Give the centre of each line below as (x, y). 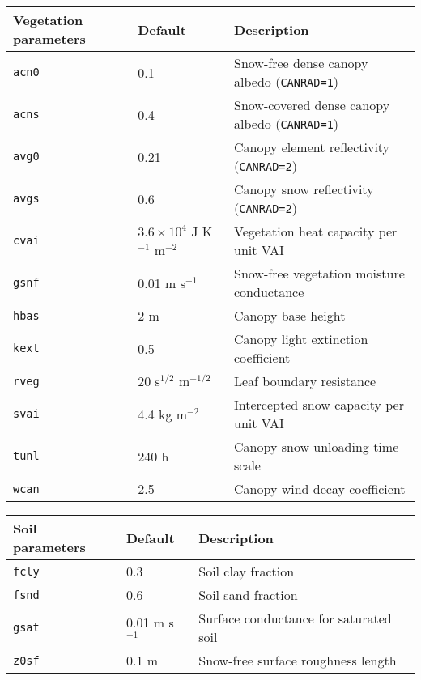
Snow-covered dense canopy (312, 105)
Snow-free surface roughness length (298, 660)
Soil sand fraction (248, 595)
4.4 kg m (163, 414)
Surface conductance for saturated (295, 618)
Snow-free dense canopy (301, 63)
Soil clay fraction (247, 571)
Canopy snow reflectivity (304, 189)
